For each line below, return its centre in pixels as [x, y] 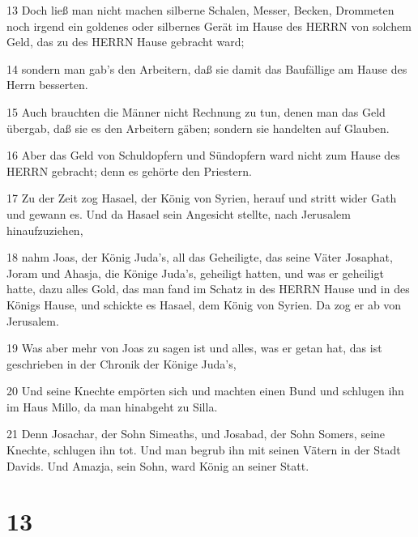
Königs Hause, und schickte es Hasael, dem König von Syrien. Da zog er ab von [204, 304]
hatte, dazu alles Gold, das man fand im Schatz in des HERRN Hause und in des [208, 289]
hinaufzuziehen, [45, 230]
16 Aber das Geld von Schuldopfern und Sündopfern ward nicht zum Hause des [203, 155]
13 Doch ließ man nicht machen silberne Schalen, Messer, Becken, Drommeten [200, 10]
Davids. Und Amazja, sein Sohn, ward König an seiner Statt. [158, 465]
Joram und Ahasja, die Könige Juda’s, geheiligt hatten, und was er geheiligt [195, 273]
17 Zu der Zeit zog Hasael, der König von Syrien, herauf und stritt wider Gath [202, 198]
